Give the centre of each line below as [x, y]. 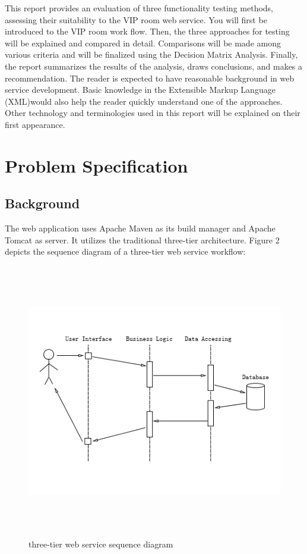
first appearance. [35, 124]
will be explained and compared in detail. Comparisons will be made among [143, 43]
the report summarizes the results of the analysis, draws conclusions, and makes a [154, 66]
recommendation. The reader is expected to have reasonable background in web [150, 78]
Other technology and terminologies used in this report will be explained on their [153, 113]
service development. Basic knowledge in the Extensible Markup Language [140, 90]
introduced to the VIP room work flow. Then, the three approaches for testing [147, 31]
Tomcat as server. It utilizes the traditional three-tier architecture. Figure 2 [142, 240]
